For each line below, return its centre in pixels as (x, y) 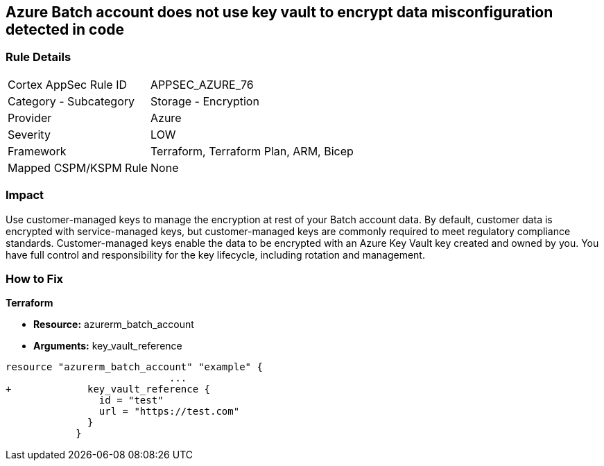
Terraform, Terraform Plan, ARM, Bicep (252, 151)
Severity (29, 134)
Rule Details (38, 57)
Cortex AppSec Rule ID (68, 84)
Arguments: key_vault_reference (108, 346)
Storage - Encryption (205, 101)
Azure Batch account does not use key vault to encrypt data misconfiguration (279, 12)
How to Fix (35, 278)
